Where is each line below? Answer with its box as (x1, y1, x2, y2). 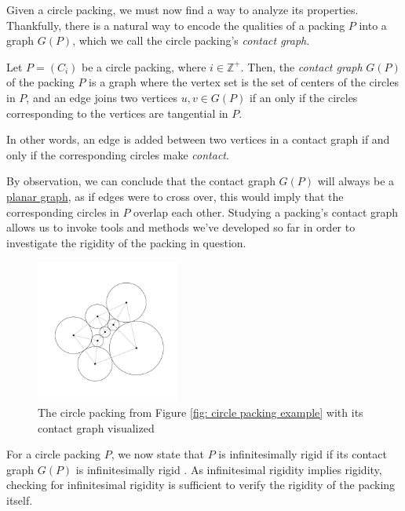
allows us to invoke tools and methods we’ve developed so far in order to (6, 219, 356, 235)
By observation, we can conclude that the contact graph (6, 173, 275, 189)
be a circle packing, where (82, 58, 206, 75)
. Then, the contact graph (240, 58, 363, 75)
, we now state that (111, 446, 204, 462)
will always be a (317, 173, 395, 189)
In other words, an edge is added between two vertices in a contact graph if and (6, 131, 390, 148)
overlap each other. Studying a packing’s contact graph (133, 203, 399, 220)
